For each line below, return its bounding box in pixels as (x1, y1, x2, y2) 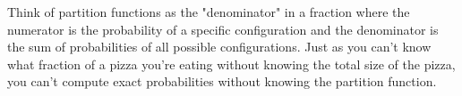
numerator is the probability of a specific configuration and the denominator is (7, 20, 439, 38)
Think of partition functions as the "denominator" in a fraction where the (7, 3, 410, 20)
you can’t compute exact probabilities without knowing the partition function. (7, 72, 437, 91)
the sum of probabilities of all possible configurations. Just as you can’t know (7, 37, 432, 56)
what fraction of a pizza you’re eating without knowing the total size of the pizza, (7, 54, 456, 73)
